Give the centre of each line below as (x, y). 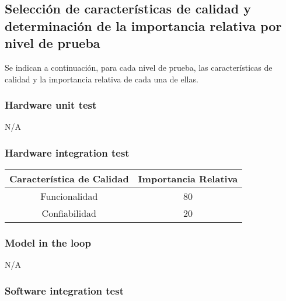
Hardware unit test (51, 105)
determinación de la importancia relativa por (143, 25)
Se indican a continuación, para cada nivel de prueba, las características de (139, 67)
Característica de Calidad (69, 179)
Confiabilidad (69, 213)
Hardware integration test (67, 152)
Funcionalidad (69, 196)
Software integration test (64, 290)
